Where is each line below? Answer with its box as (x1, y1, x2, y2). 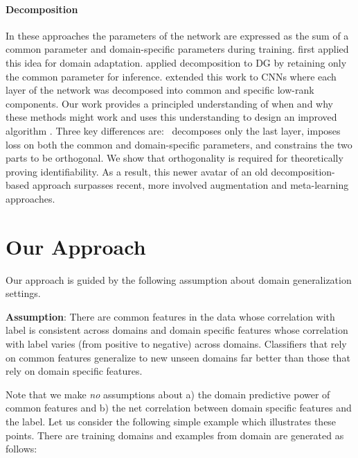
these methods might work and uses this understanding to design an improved (6, 110, 337, 124)
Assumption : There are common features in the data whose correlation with (6, 309, 335, 323)
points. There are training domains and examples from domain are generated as (6, 427, 344, 442)
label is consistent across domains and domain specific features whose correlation (6, 323, 348, 337)
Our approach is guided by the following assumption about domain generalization (6, 272, 352, 287)
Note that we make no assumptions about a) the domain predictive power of (6, 387, 330, 401)
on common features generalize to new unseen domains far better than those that (6, 350, 350, 364)
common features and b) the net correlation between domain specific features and (6, 400, 352, 415)
